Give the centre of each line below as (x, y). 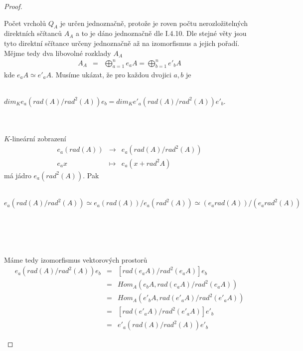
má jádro (18, 175)
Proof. (13, 6)
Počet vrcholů (25, 23)
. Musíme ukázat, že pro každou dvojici (111, 74)
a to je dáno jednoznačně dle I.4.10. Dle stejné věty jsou (161, 33)
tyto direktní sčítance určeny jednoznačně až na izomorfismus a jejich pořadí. (122, 43)
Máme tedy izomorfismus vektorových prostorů (76, 259)
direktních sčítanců (33, 33)
